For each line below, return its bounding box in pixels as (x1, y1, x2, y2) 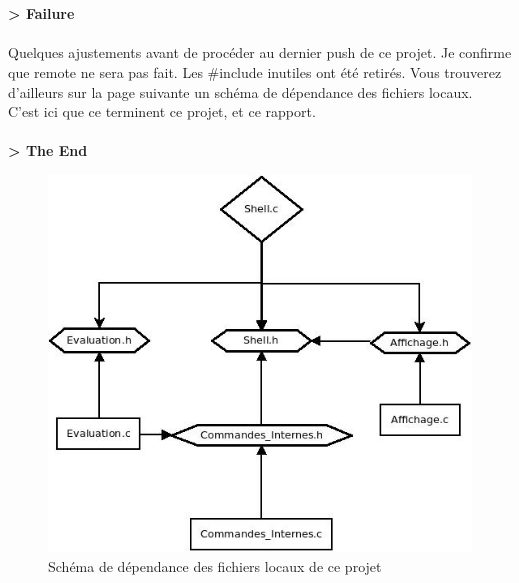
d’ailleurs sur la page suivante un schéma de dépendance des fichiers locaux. (8, 81, 473, 102)
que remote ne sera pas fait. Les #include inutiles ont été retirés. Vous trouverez (8, 61, 502, 82)
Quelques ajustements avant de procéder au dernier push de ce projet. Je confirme (8, 42, 512, 63)
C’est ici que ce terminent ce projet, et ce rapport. (8, 101, 316, 122)
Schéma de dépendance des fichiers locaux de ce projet (48, 555, 382, 576)
